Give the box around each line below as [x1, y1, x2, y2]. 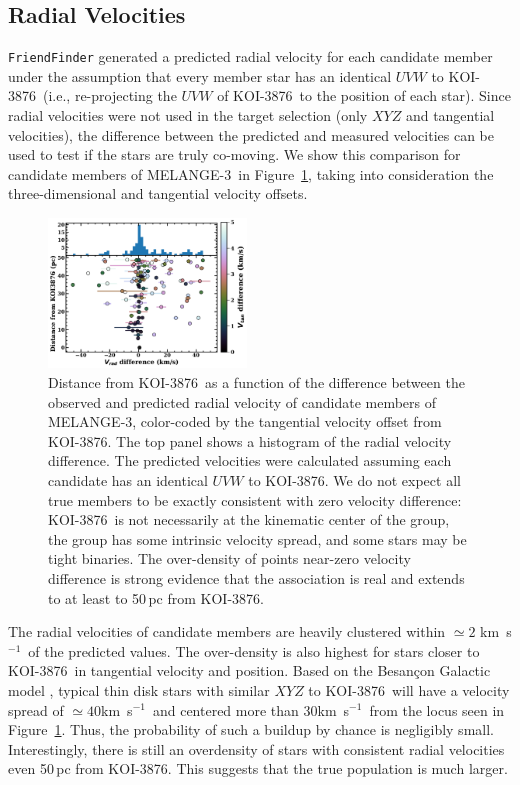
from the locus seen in [369, 699, 505, 720]
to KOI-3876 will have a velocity [308, 679, 510, 700]
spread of [8, 699, 64, 720]
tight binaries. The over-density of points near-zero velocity [48, 548, 411, 569]
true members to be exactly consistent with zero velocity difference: [48, 489, 462, 510]
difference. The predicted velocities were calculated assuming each [48, 450, 452, 471]
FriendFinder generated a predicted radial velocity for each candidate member [8, 46, 493, 67]
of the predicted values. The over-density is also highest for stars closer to [28, 640, 480, 661]
